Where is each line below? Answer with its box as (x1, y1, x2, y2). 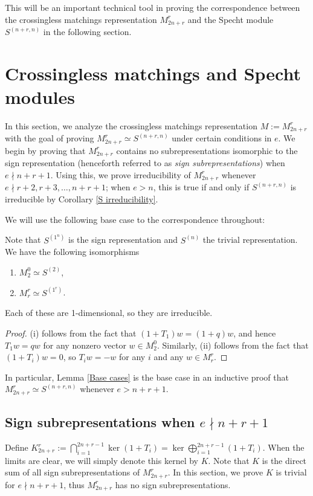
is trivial (276, 466, 307, 478)
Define (5, 441, 28, 454)
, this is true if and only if (153, 181, 250, 193)
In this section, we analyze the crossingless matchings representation (5, 119, 257, 132)
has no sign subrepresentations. (115, 478, 231, 491)
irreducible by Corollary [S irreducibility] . (5, 192, 158, 205)
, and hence (233, 326, 276, 339)
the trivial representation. (202, 233, 298, 246)
